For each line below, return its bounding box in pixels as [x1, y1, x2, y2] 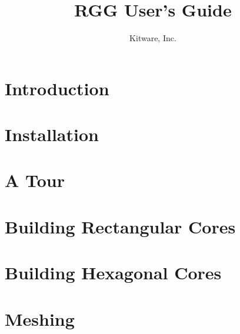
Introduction [5, 76, 109, 100]
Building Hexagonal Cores [5, 260, 222, 285]
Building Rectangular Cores [5, 214, 236, 238]
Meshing [5, 306, 75, 330]
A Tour [5, 168, 65, 192]
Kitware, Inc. [129, 32, 176, 44]
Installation [5, 122, 99, 146]
